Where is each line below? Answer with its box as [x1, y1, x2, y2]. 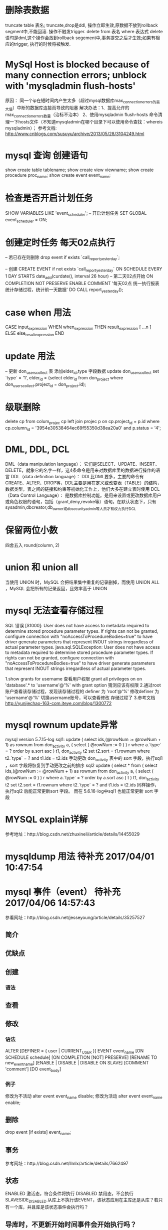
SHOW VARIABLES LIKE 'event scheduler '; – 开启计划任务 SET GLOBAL [5, 210, 147, 217]
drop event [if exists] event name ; [5, 1129, 71, 1136]
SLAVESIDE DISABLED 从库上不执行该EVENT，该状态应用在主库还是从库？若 [5, 1197, 158, 1204]
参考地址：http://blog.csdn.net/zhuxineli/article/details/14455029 [5, 831, 140, 837]
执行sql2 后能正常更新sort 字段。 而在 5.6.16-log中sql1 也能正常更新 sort [5, 788, 153, 794]
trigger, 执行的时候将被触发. [13, 41, 71, 47]
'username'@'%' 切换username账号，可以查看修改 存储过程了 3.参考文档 [5, 695, 155, 701]
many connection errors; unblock [5, 70, 147, 81]
